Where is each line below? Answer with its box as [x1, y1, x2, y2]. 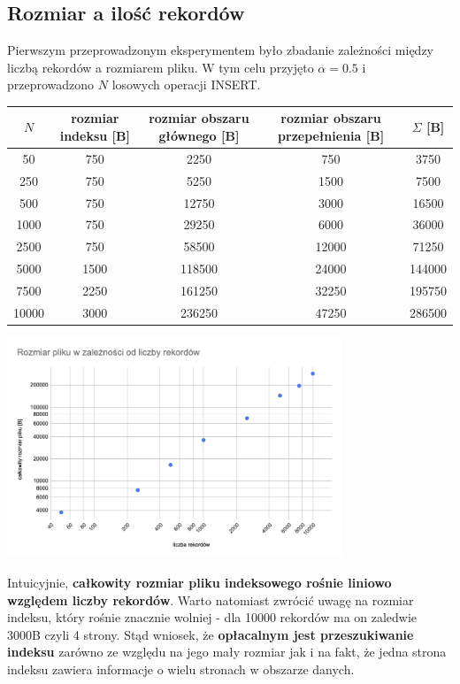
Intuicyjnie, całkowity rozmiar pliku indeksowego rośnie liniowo [7, 573, 392, 591]
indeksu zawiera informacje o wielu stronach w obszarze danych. [7, 659, 355, 678]
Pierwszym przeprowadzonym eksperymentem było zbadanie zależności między [7, 41, 434, 59]
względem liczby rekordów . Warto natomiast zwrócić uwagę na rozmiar [7, 590, 414, 609]
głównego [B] [158, 127, 240, 145]
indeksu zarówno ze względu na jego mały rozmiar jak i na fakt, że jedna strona [7, 642, 447, 661]
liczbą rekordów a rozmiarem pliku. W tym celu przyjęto [7, 58, 314, 76]
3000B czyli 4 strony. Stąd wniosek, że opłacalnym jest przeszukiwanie [7, 625, 414, 643]
